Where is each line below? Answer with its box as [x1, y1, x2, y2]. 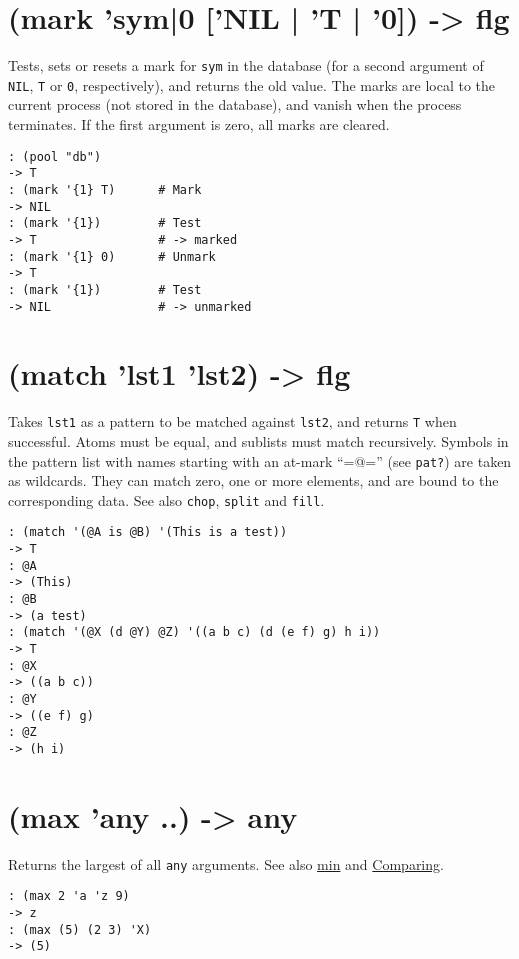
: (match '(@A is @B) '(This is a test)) [8, 525, 288, 540]
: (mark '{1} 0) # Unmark [8, 249, 216, 264]
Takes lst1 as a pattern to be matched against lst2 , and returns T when [8, 411, 457, 432]
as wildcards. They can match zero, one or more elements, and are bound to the [8, 470, 499, 491]
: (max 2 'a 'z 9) [8, 889, 130, 904]
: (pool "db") [8, 149, 102, 164]
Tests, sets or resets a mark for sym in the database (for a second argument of [8, 55, 484, 76]
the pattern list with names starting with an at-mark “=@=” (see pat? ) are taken [8, 450, 512, 471]
